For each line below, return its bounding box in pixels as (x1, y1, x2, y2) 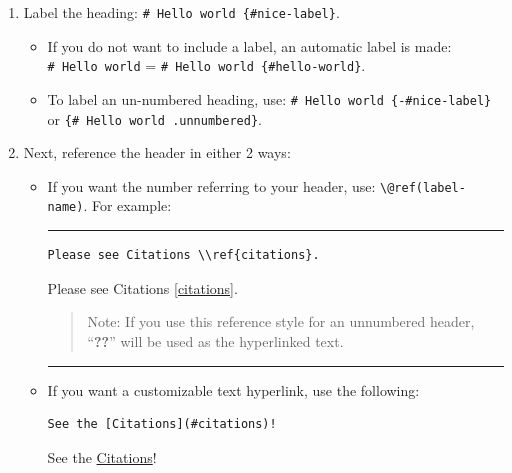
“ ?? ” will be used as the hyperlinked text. (87, 330, 344, 351)
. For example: (83, 195, 172, 216)
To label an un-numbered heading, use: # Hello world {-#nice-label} (47, 88, 492, 109)
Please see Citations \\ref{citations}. (47, 248, 320, 263)
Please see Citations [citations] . (47, 277, 238, 298)
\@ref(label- (380, 180, 466, 195)
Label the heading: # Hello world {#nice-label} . (23, 2, 340, 22)
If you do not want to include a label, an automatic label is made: (47, 35, 452, 56)
